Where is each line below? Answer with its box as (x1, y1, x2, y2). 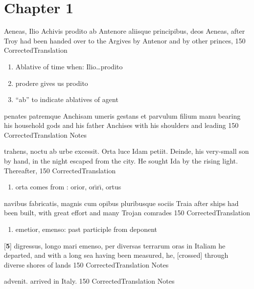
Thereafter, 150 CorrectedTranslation (4, 165, 116, 175)
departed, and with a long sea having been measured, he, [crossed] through (4, 250, 229, 260)
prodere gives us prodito (15, 78, 88, 88)
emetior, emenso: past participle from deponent (15, 224, 158, 234)
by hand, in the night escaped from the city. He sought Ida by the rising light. (4, 156, 238, 166)
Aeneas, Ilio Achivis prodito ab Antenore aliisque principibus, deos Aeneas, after (4, 26, 245, 36)
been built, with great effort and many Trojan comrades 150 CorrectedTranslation (4, 207, 250, 218)
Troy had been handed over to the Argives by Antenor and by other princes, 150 (4, 35, 246, 45)
